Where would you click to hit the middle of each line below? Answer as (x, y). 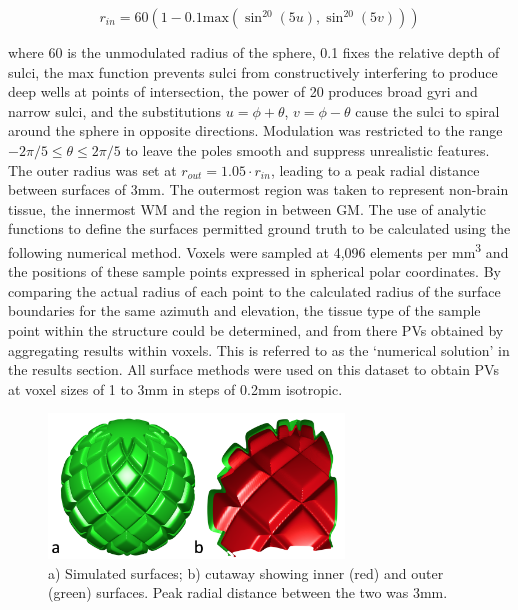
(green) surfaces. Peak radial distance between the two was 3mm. (248, 592)
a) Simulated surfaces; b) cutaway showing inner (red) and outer (246, 572)
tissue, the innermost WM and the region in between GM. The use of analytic (247, 208)
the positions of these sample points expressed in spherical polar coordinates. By (254, 271)
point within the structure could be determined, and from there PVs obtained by (256, 329)
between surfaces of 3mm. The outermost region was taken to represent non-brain (258, 189)
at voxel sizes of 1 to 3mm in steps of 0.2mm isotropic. (175, 388)
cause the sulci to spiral (427, 110)
